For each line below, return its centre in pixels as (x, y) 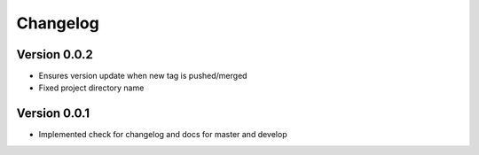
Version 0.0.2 (55, 54)
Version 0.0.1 (53, 114)
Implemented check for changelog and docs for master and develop (163, 135)
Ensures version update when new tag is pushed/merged (143, 76)
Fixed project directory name (91, 88)
